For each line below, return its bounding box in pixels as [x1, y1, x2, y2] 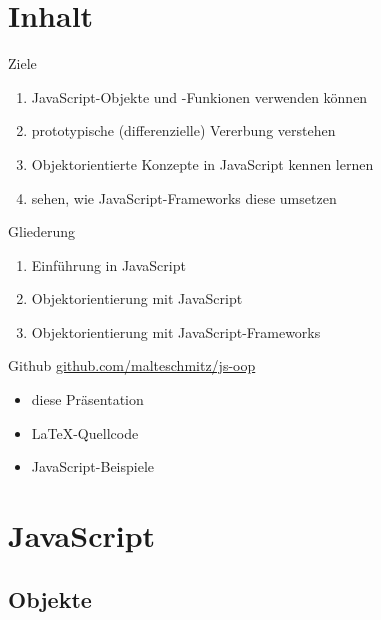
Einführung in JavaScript [31, 254, 186, 275]
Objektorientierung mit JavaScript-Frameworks [31, 321, 321, 342]
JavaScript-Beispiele [31, 456, 155, 477]
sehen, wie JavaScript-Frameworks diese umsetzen [31, 187, 337, 208]
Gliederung [8, 221, 76, 242]
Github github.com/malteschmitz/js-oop [8, 355, 256, 376]
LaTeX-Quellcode [31, 422, 139, 443]
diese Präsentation [31, 389, 144, 410]
